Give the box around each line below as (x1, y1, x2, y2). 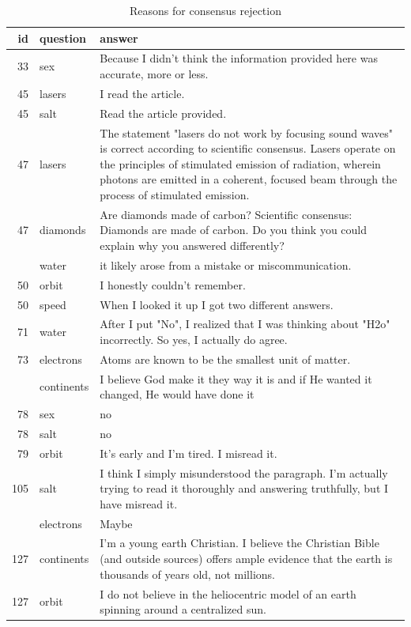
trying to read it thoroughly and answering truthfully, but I (100, 480, 389, 497)
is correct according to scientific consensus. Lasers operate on (100, 140, 396, 157)
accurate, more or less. (100, 66, 209, 82)
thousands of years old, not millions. (100, 565, 275, 582)
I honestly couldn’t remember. (100, 276, 246, 293)
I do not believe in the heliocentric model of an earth (100, 585, 356, 602)
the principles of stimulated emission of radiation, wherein (100, 155, 381, 172)
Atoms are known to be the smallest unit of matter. (100, 350, 351, 367)
